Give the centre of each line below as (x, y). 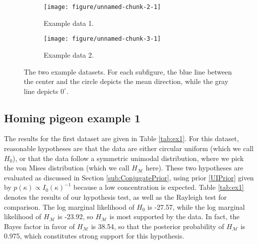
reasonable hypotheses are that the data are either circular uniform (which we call (129, 148)
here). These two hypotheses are (194, 168)
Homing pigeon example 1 (72, 118)
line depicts (41, 91)
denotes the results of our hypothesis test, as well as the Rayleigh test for (115, 197)
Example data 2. (69, 54)
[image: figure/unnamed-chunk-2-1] (102, 7)
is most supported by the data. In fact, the (174, 216)
